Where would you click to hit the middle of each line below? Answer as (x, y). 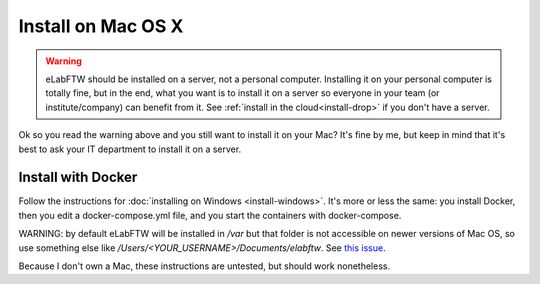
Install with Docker (78, 177)
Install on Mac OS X (101, 26)
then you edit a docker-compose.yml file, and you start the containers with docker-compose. (210, 215)
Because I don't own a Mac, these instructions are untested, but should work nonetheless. (204, 266)
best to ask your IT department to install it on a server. (130, 149)
